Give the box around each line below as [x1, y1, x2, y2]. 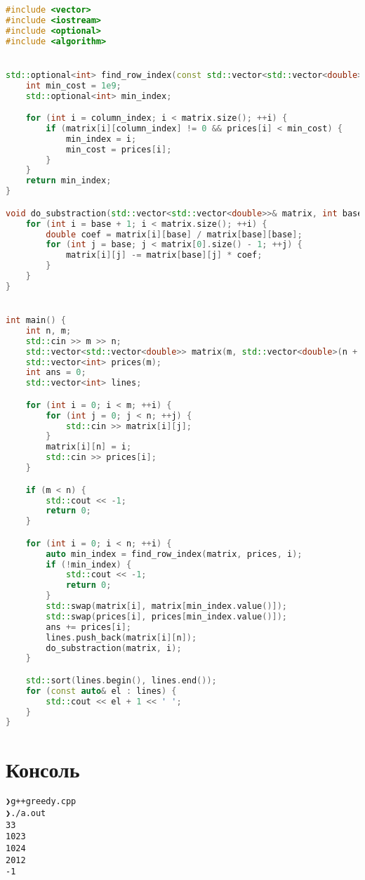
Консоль [6, 754, 80, 783]
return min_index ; [25, 176, 112, 186]
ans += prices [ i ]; [46, 622, 132, 632]
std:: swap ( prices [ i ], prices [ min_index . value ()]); [46, 611, 288, 622]
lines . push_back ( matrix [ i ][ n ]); [46, 632, 197, 643]
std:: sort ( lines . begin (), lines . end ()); [25, 675, 217, 685]
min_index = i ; [65, 133, 137, 144]
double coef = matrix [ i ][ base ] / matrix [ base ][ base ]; [46, 229, 303, 239]
